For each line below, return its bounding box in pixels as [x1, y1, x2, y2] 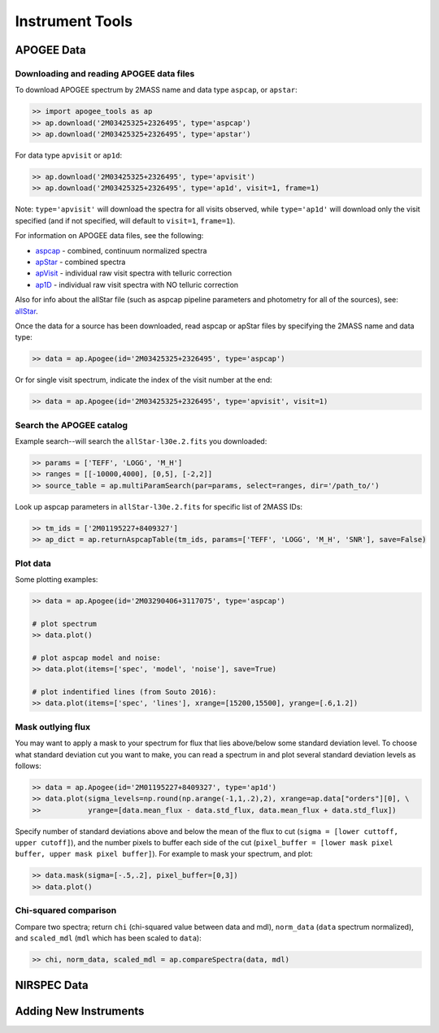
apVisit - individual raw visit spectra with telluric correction [35, 268, 232, 278]
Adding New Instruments [15, 1005, 145, 1018]
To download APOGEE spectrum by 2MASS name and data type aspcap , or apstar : [15, 85, 298, 95]
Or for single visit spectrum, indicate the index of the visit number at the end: [15, 375, 272, 385]
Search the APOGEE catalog [15, 419, 128, 431]
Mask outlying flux [15, 721, 91, 732]
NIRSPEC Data [15, 979, 89, 992]
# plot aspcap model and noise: [32, 653, 162, 662]
